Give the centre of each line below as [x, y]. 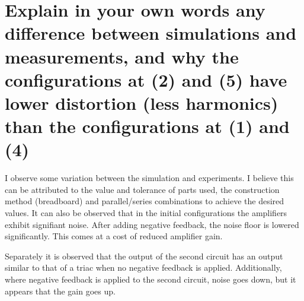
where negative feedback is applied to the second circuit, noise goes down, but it [151, 279]
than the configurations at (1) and [147, 126]
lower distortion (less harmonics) [142, 102]
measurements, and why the [122, 56]
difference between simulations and [151, 33]
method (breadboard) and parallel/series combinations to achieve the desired [145, 201]
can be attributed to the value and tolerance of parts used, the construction [142, 189]
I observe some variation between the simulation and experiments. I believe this [149, 178]
